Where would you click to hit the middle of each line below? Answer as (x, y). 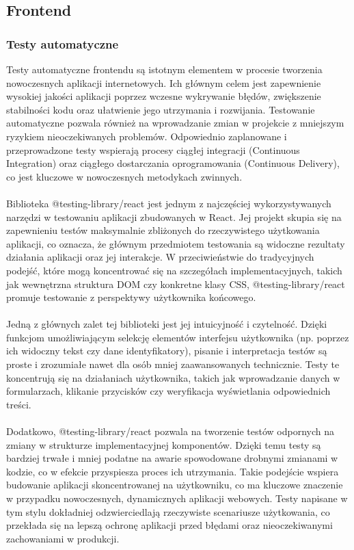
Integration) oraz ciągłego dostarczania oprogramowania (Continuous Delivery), (173, 163)
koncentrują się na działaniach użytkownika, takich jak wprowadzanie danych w (173, 377)
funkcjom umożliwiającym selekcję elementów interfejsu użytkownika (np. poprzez (178, 337)
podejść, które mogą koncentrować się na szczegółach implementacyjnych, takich (174, 270)
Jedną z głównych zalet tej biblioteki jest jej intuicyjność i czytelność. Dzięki (167, 324)
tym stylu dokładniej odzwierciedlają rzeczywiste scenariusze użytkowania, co (168, 511)
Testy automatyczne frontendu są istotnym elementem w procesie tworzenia (164, 69)
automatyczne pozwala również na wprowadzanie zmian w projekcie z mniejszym (175, 123)
